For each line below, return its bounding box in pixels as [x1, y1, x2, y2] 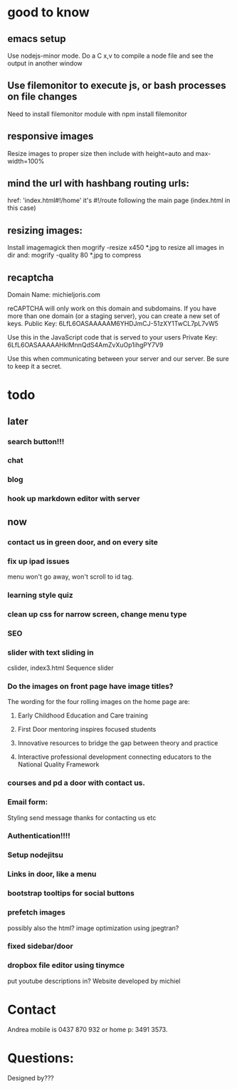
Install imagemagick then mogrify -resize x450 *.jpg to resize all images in [7, 243, 224, 252]
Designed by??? [7, 1073, 55, 1082]
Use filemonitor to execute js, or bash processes [7, 80, 226, 92]
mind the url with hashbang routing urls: [7, 177, 190, 189]
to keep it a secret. [7, 362, 63, 371]
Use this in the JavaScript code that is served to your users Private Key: [7, 333, 218, 342]
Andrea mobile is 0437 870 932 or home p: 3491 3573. [7, 1025, 168, 1033]
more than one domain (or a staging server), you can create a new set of [7, 312, 221, 320]
